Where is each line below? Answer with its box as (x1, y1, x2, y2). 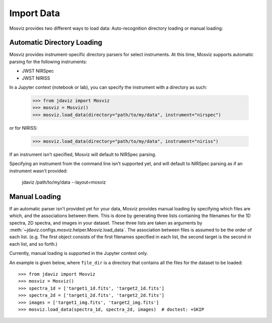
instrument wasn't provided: (9, 168, 68, 174)
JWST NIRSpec (22, 68, 54, 74)
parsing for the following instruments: (9, 59, 88, 65)
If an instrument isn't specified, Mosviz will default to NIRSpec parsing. (9, 151, 157, 157)
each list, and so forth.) (9, 241, 58, 247)
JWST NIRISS (22, 75, 50, 81)
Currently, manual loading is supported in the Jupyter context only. (9, 250, 148, 256)
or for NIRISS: (9, 125, 38, 131)
